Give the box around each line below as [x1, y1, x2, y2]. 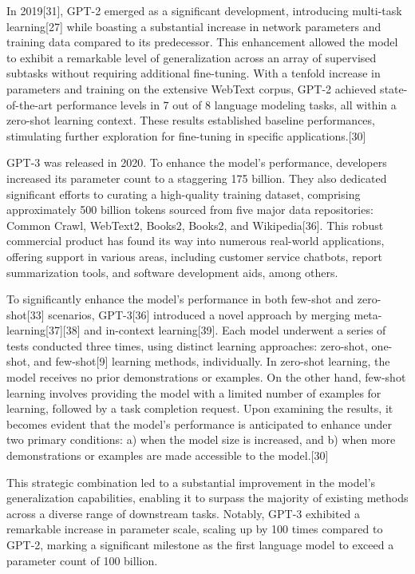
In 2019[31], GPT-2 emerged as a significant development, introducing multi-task [6, 2, 402, 18]
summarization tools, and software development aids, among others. [6, 263, 338, 280]
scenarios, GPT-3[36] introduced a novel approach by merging [48, 306, 350, 323]
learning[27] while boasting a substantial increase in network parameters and [6, 18, 381, 34]
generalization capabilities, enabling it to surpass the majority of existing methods [6, 489, 409, 506]
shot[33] [6, 306, 45, 323]
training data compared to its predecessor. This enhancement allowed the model [6, 34, 398, 50]
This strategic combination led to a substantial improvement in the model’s [6, 473, 376, 490]
